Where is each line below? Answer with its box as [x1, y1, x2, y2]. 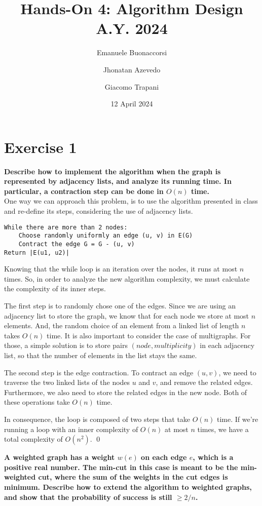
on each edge [141, 452, 187, 462]
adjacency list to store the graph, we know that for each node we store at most [4, 310, 249, 321]
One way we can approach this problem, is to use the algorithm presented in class [4, 196, 258, 206]
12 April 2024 [110, 98, 153, 109]
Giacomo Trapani [104, 81, 159, 92]
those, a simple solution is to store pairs [4, 340, 128, 351]
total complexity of [4, 434, 63, 444]
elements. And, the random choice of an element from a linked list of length [4, 320, 239, 331]
